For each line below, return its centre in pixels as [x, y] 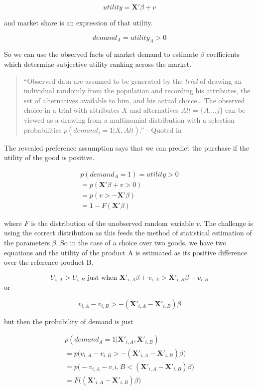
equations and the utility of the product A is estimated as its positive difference [126, 252]
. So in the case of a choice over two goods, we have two [141, 243]
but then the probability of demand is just [69, 321]
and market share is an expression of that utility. [78, 22]
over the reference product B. [49, 262]
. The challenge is [226, 223]
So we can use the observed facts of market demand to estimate [101, 54]
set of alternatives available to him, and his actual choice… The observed [134, 100]
